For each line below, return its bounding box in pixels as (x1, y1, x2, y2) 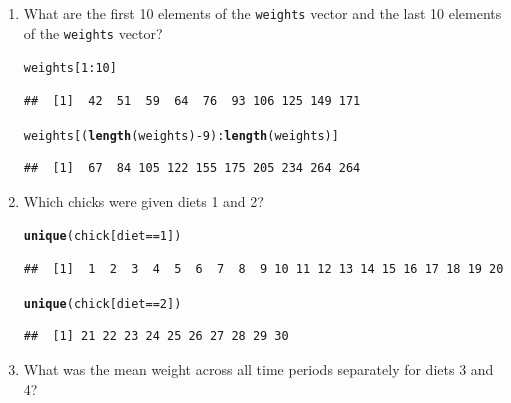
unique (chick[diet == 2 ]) (23, 296, 182, 311)
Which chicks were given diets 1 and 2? (23, 190, 264, 211)
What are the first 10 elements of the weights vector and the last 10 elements (23, 3, 502, 23)
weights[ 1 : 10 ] (23, 61, 117, 76)
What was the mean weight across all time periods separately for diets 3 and (23, 358, 494, 379)
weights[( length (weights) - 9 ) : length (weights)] (23, 128, 339, 143)
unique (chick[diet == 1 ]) (23, 229, 182, 244)
